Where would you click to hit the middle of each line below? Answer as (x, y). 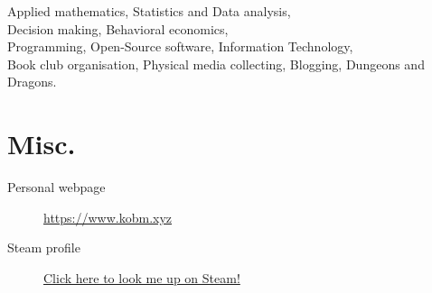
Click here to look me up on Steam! (142, 277)
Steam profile (44, 247)
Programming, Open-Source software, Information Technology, (180, 46)
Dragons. (32, 82)
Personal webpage (56, 187)
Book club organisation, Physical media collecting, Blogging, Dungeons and (216, 64)
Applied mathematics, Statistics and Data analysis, (149, 11)
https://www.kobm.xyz (108, 217)
